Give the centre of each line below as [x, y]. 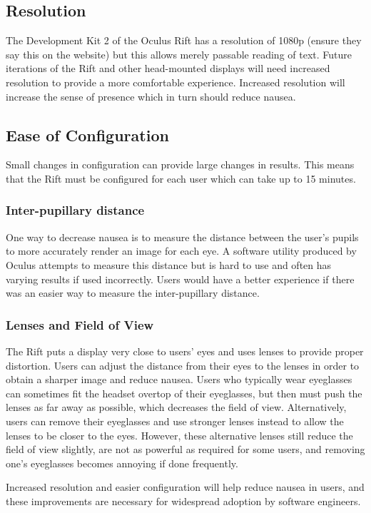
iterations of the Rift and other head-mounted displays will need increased [168, 68]
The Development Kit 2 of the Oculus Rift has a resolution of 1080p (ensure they [184, 40]
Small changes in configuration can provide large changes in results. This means [180, 164]
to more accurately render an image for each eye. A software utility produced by [181, 251]
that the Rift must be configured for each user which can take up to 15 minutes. [181, 178]
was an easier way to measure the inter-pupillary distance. [133, 293]
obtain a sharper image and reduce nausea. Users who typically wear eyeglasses [179, 379]
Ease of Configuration [87, 134]
